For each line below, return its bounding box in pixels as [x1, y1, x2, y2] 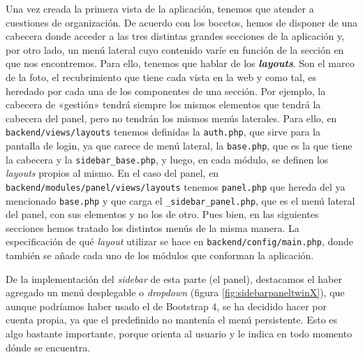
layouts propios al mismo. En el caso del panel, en [6, 166, 219, 180]
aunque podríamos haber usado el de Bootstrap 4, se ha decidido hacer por [6, 298, 327, 313]
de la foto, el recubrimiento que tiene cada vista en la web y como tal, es [6, 69, 317, 84]
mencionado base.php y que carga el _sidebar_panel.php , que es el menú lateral [6, 193, 355, 207]
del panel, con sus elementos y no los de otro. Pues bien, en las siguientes [6, 207, 319, 221]
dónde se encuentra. [6, 340, 91, 354]
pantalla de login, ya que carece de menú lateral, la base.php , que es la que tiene [6, 138, 353, 152]
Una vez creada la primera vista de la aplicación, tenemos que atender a [6, 1, 314, 15]
